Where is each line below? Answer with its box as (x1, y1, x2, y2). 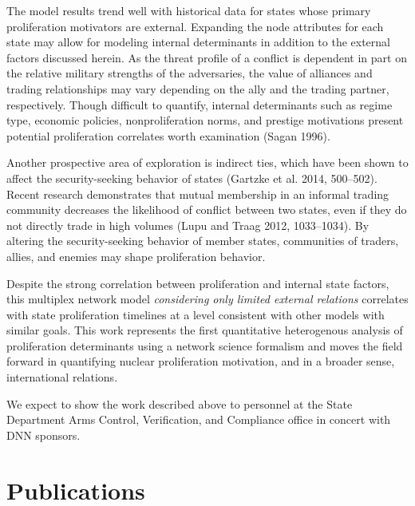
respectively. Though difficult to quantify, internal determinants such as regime (6, 96, 393, 113)
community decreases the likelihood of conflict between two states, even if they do (6, 201, 407, 218)
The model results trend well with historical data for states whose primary (6, 2, 371, 18)
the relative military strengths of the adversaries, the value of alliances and (6, 65, 373, 81)
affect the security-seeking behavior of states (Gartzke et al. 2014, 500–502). (6, 169, 377, 186)
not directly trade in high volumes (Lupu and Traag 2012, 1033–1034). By (6, 216, 370, 233)
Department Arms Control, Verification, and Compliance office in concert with (6, 411, 391, 428)
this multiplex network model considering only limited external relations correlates (6, 291, 409, 307)
